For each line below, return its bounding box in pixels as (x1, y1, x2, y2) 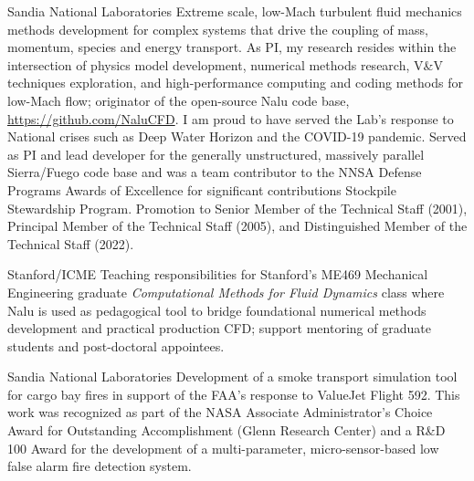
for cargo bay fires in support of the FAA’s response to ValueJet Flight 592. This (7, 384, 460, 403)
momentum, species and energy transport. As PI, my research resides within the (7, 37, 457, 57)
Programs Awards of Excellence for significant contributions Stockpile (7, 180, 396, 199)
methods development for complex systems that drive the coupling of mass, (7, 19, 428, 38)
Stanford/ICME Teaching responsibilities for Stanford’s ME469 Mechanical (7, 265, 428, 284)
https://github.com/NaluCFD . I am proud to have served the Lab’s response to (7, 109, 454, 128)
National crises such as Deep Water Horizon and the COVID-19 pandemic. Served (7, 127, 467, 146)
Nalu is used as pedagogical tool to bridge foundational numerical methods (7, 300, 427, 319)
